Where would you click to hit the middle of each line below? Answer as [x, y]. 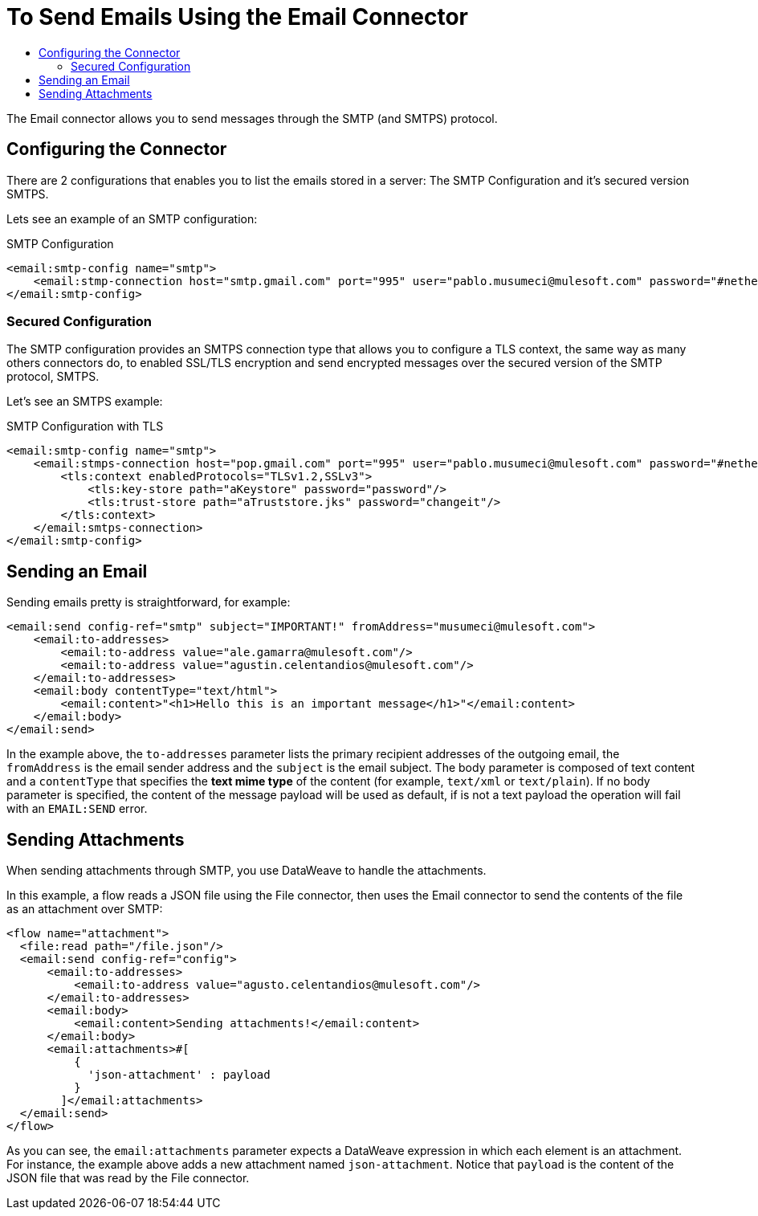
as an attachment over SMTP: [85, 909]
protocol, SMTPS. [53, 377]
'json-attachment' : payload [179, 1075]
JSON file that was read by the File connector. [128, 1178]
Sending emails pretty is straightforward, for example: [149, 602]
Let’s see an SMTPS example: [85, 402]
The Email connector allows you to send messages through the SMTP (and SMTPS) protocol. [252, 118]
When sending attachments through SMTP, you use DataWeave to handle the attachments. [247, 871]
